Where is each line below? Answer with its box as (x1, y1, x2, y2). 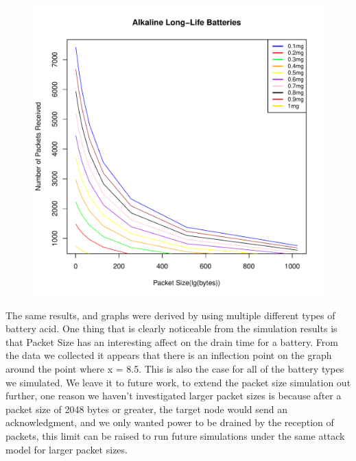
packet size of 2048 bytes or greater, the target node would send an (5, 401, 288, 416)
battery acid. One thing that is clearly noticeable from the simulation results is (5, 321, 337, 336)
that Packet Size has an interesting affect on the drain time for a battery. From (5, 334, 338, 349)
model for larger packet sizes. (5, 442, 128, 456)
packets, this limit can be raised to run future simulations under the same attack (5, 428, 345, 443)
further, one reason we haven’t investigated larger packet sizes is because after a (5, 388, 342, 403)
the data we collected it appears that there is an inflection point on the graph (5, 348, 332, 362)
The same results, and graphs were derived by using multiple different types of (5, 308, 335, 322)
